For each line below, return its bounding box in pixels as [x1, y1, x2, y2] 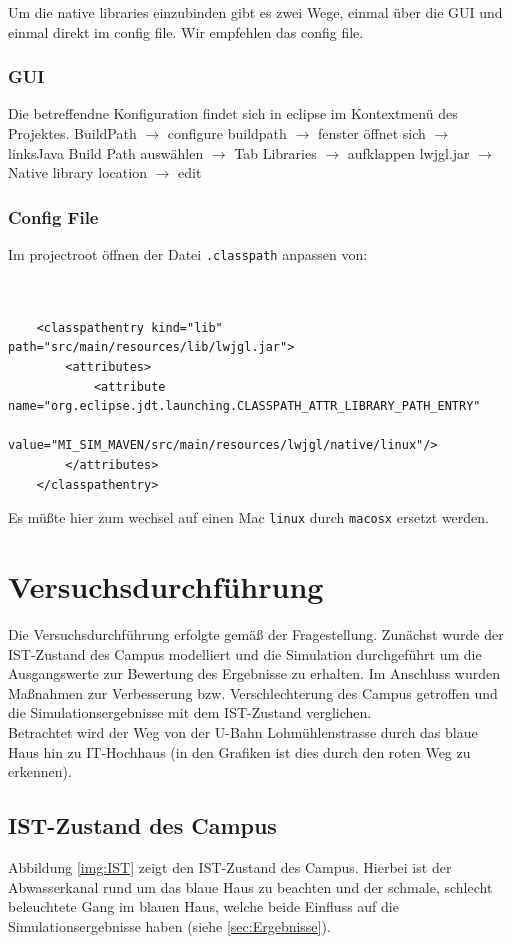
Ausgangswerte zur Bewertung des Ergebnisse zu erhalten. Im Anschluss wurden [8, 663, 500, 684]
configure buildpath [167, 123, 287, 143]
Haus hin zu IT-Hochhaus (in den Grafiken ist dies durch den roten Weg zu [8, 741, 471, 762]
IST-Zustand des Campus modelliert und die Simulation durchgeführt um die [8, 643, 482, 664]
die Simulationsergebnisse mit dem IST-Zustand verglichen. [8, 702, 372, 723]
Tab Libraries [234, 142, 317, 163]
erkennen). [8, 761, 72, 782]
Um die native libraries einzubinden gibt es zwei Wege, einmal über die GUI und [8, 2, 503, 22]
